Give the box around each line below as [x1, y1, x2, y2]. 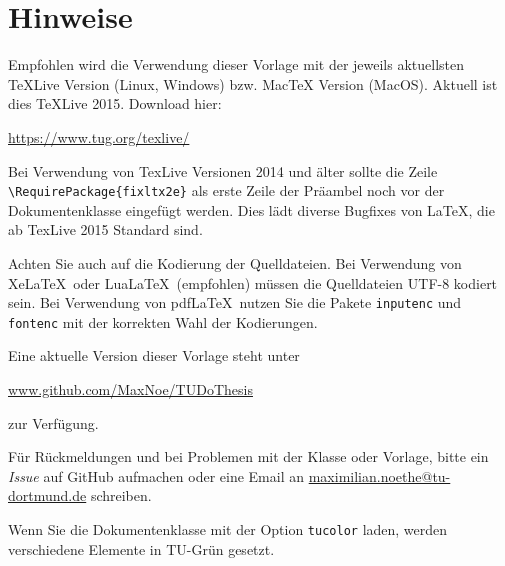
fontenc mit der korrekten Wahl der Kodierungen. [8, 311, 318, 332]
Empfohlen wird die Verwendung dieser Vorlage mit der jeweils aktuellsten [8, 54, 465, 75]
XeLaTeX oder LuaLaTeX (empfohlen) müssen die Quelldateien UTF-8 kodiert [8, 272, 498, 293]
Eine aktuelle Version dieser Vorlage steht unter [8, 345, 300, 366]
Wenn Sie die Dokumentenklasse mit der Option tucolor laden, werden [8, 519, 448, 539]
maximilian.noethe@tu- [308, 465, 451, 486]
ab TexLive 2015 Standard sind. [8, 219, 203, 240]
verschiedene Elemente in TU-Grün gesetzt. [8, 538, 275, 559]
